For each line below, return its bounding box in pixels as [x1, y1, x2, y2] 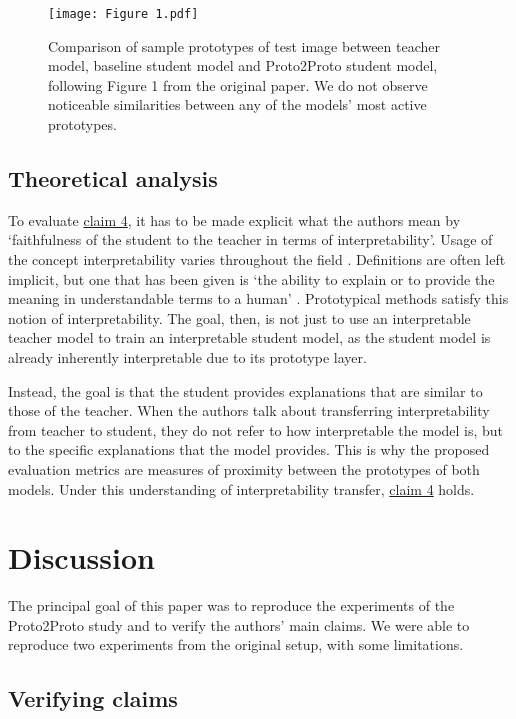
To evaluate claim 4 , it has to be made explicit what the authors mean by [8, 209, 461, 230]
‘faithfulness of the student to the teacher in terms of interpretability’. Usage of [8, 229, 493, 250]
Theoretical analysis [8, 163, 218, 194]
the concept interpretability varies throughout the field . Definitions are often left [8, 249, 506, 270]
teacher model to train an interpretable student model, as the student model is [8, 327, 491, 348]
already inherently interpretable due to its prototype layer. [8, 346, 367, 367]
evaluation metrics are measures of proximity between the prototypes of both [8, 458, 480, 479]
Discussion [8, 537, 155, 578]
